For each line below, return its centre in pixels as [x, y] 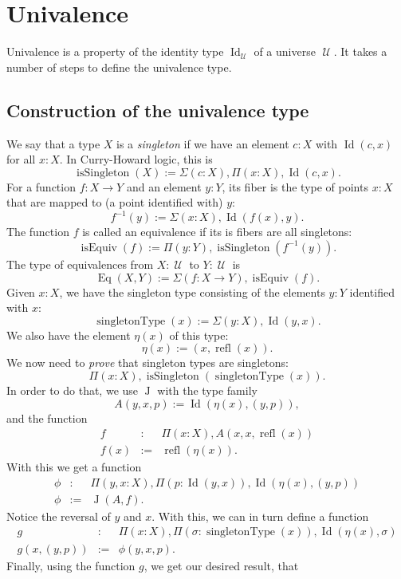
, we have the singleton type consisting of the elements [192, 291]
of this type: [199, 335]
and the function [47, 418]
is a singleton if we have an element [203, 143]
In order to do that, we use [73, 390]
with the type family [207, 390]
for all [21, 159]
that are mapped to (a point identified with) [115, 202]
